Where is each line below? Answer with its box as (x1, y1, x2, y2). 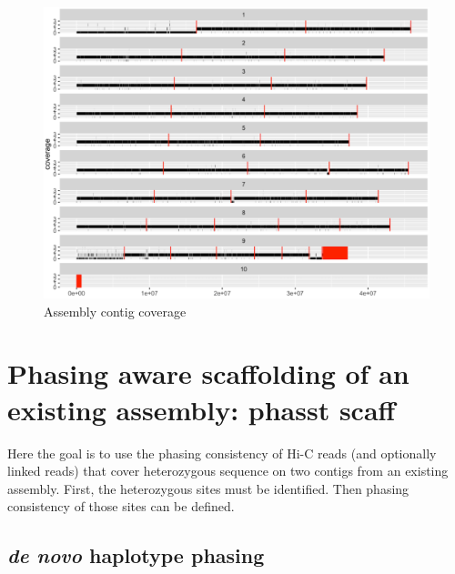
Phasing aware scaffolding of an (7, 355, 409, 392)
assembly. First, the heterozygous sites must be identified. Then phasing (7, 478, 409, 498)
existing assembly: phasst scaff (7, 390, 396, 428)
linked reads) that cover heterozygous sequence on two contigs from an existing (7, 461, 449, 480)
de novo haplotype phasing (7, 541, 265, 569)
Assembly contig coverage (44, 301, 187, 320)
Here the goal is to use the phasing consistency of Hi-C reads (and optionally (7, 443, 437, 462)
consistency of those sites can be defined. (7, 497, 235, 516)
